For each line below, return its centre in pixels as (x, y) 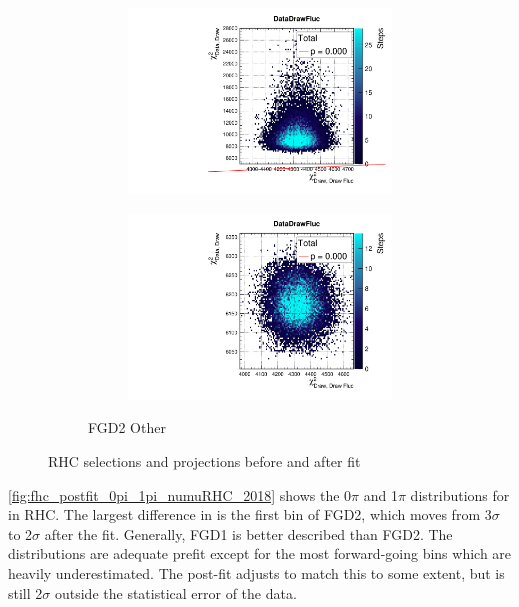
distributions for (460, 494)
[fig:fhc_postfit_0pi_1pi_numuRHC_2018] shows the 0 (180, 494)
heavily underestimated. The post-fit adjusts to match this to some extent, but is (256, 572)
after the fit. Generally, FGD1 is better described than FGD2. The (248, 533)
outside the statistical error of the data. (175, 592)
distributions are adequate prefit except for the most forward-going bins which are (260, 553)
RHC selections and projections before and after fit (204, 460)
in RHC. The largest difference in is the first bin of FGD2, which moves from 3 (250, 514)
